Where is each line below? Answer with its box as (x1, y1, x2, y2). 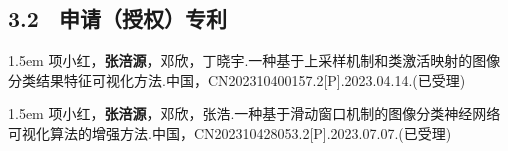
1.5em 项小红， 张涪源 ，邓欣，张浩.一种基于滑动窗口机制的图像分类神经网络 (8, 103, 501, 124)
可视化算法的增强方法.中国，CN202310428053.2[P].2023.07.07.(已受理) (8, 122, 452, 143)
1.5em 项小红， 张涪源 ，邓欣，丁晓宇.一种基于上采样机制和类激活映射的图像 (8, 50, 501, 71)
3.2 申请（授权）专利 (8, 3, 227, 34)
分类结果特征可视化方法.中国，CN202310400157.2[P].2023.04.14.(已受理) (8, 69, 466, 90)
